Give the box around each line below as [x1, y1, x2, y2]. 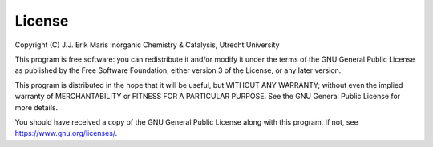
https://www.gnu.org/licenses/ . [14, 129, 118, 138]
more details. [14, 102, 59, 112]
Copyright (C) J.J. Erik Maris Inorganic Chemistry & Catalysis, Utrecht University [14, 40, 280, 50]
